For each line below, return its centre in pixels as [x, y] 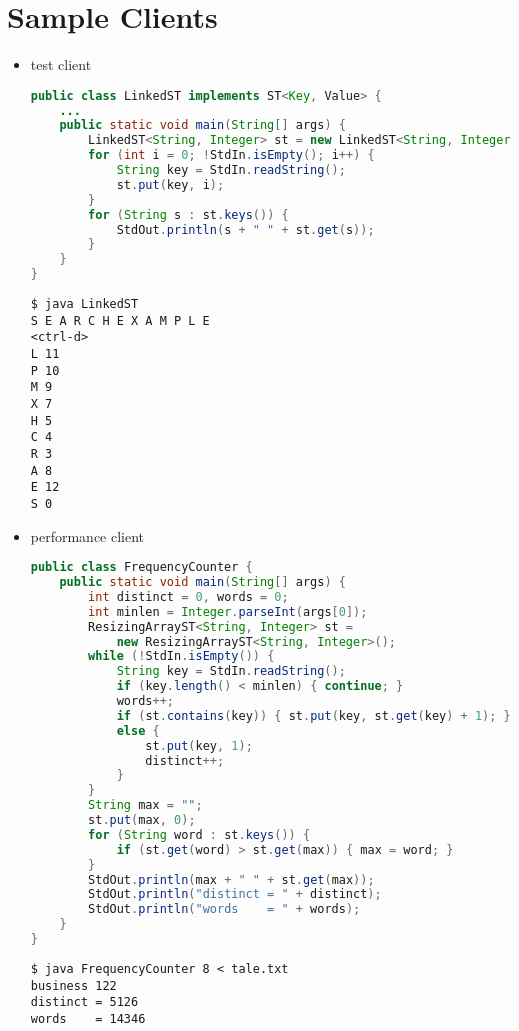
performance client [87, 535]
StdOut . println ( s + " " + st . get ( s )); [245, 229]
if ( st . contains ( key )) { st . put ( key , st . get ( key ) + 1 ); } [313, 715]
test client [61, 64]
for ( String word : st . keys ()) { [199, 834]
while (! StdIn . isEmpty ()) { [181, 656]
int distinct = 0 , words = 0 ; [188, 596]
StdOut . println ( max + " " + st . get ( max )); [231, 879]
